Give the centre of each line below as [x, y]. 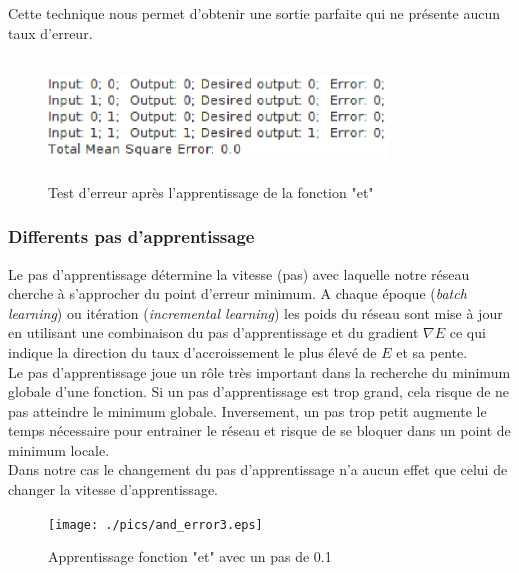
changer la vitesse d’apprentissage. [113, 489]
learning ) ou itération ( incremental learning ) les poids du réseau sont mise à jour [255, 312]
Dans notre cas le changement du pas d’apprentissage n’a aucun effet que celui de [258, 469]
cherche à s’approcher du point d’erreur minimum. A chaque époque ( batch [237, 293]
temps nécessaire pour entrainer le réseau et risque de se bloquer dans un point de [259, 430]
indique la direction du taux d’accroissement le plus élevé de [192, 351]
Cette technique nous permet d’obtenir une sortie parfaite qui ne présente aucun [254, 13]
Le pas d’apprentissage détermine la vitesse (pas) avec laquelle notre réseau [239, 273]
